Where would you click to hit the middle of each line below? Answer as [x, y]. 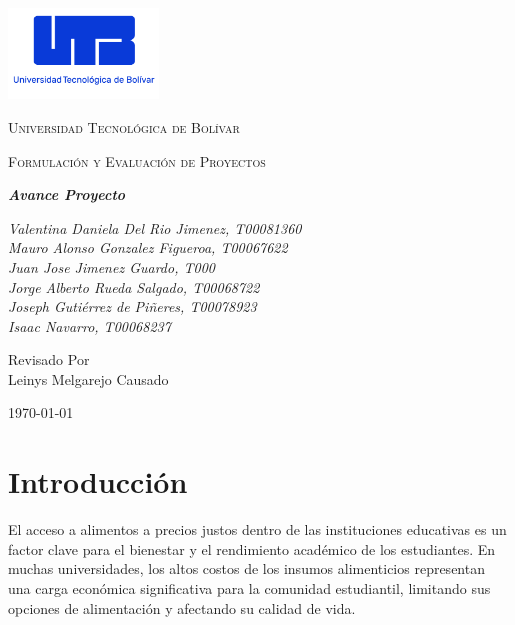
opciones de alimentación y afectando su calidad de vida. [182, 607]
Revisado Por [49, 359]
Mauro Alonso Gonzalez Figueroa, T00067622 [148, 247]
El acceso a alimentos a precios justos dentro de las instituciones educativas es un [257, 529]
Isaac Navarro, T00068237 [89, 325]
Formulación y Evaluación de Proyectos [137, 160]
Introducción [98, 481]
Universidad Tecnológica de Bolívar [124, 126]
